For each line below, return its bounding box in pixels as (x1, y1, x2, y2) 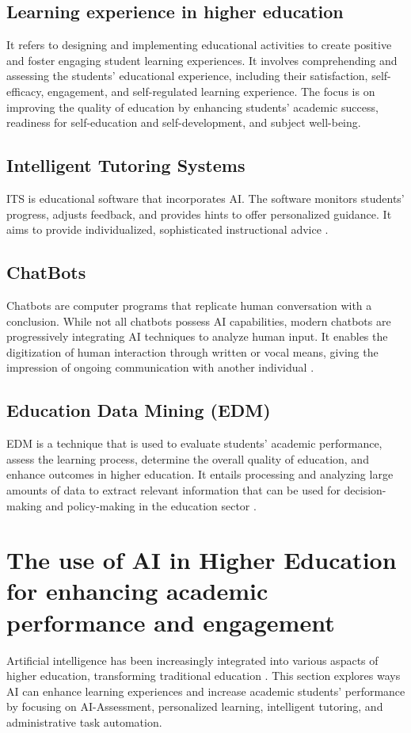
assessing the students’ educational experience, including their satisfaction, (6, 67, 368, 84)
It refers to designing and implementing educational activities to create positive (6, 36, 392, 53)
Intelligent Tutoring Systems (6, 153, 245, 178)
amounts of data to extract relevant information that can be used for (6, 481, 341, 498)
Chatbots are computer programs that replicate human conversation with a (6, 296, 372, 313)
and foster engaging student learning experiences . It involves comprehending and (6, 52, 398, 68)
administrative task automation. (6, 713, 162, 730)
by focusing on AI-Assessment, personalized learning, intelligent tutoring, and (6, 698, 383, 715)
